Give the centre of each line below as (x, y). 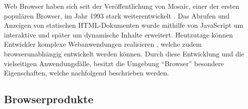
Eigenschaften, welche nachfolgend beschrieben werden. (87, 73)
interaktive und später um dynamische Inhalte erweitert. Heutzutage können (119, 34)
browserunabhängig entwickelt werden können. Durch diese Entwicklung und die (124, 53)
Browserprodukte (49, 99)
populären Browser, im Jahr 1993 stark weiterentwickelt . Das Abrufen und (117, 15)
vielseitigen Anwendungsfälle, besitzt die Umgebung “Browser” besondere (114, 63)
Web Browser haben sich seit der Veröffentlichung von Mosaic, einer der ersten (122, 6)
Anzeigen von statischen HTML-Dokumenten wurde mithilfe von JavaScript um (124, 25)
